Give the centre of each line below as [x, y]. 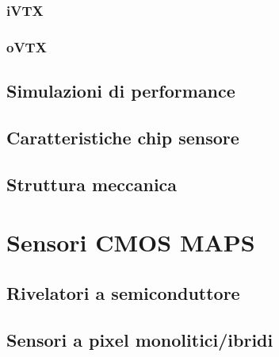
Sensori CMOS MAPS [131, 242]
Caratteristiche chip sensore [123, 137]
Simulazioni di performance [121, 91]
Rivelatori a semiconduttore [123, 292]
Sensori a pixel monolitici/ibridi [140, 339]
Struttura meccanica [92, 184]
